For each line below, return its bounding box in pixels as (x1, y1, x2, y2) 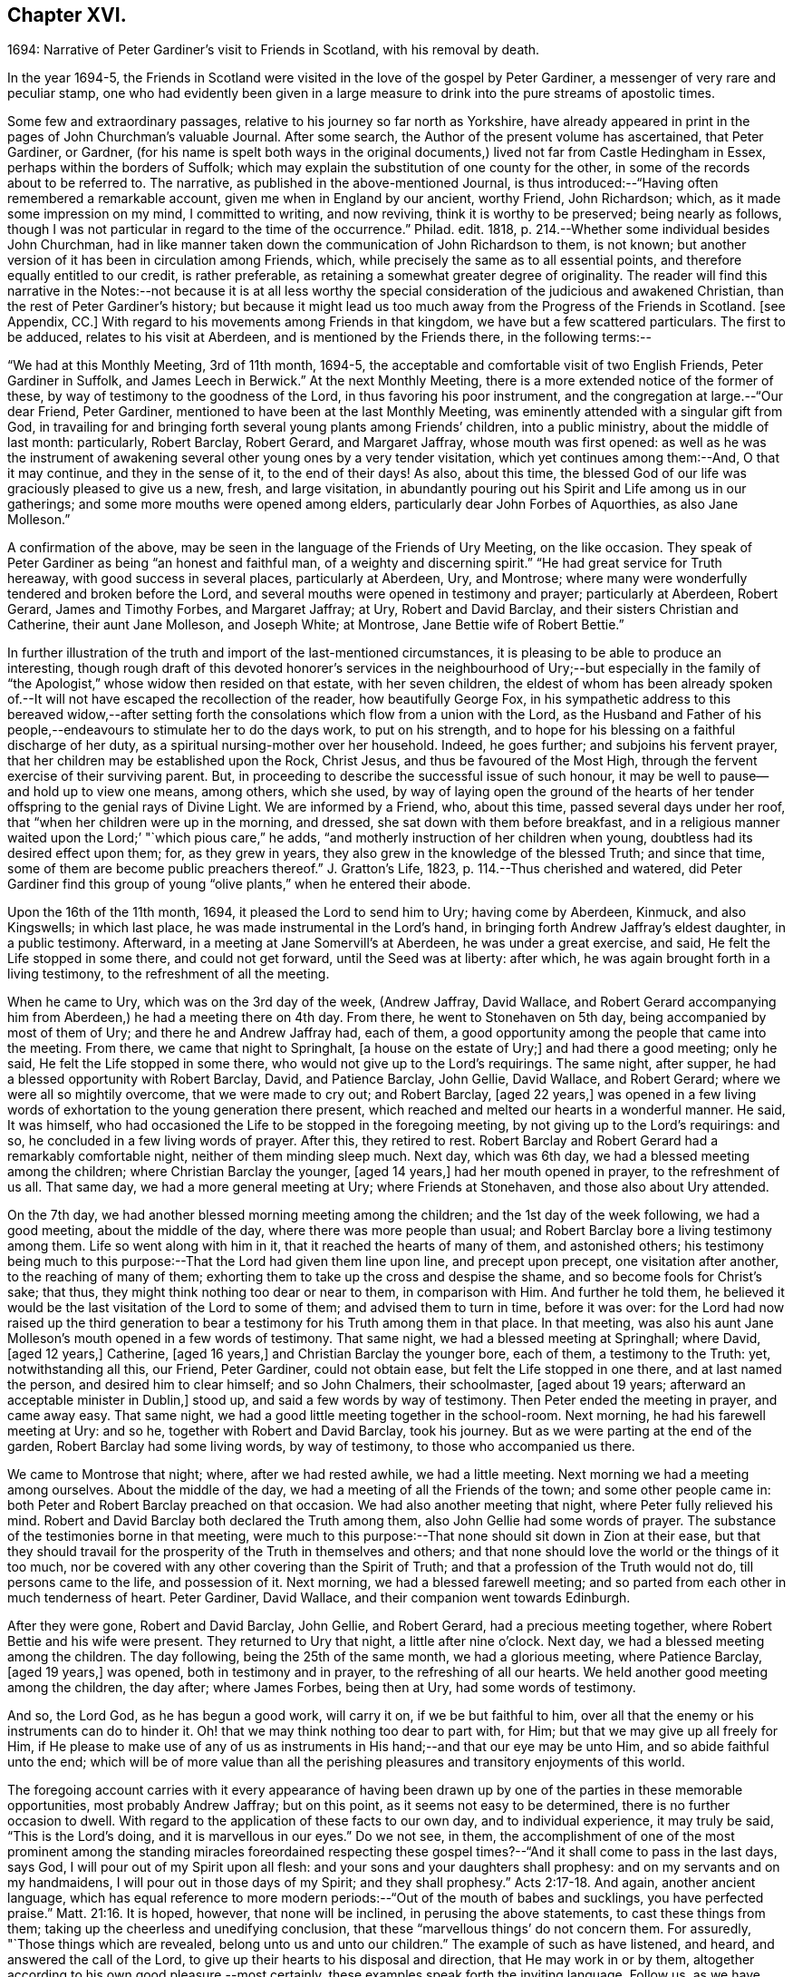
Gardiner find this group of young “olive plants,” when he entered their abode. (7, 876, 471, 892)
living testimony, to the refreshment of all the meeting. (7, 966, 330, 982)
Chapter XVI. (7, 4, 127, 26)
